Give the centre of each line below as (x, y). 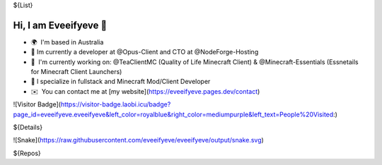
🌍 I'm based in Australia (67, 42)
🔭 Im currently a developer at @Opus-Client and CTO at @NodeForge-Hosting (145, 52)
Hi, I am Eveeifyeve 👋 (60, 25)
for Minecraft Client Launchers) (76, 72)
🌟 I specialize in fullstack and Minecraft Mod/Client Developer (121, 82)
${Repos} (27, 153)
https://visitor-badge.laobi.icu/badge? (116, 104)
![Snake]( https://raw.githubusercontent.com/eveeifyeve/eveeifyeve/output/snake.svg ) (139, 140)
